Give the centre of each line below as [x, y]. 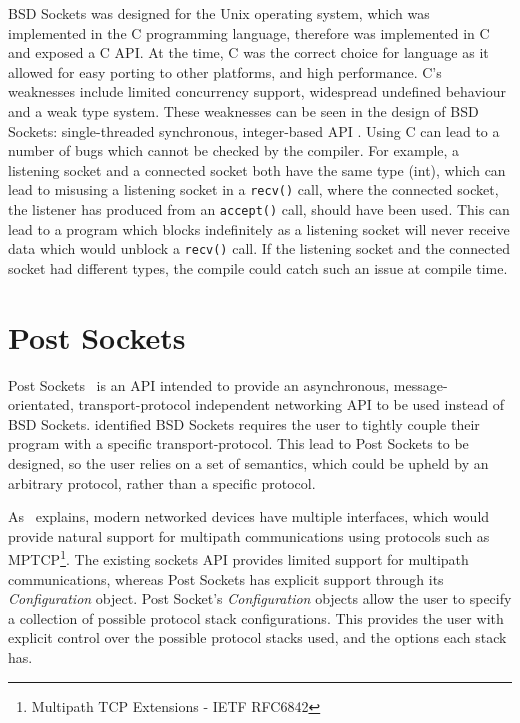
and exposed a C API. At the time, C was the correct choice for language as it [248, 52]
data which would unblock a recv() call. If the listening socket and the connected [259, 248]
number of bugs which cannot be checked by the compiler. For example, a [234, 150]
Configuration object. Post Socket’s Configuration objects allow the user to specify [260, 598]
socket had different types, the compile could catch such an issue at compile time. [258, 267]
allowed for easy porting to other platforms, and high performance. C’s [225, 71]
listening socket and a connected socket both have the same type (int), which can [257, 169]
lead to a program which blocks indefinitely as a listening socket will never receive [259, 228]
